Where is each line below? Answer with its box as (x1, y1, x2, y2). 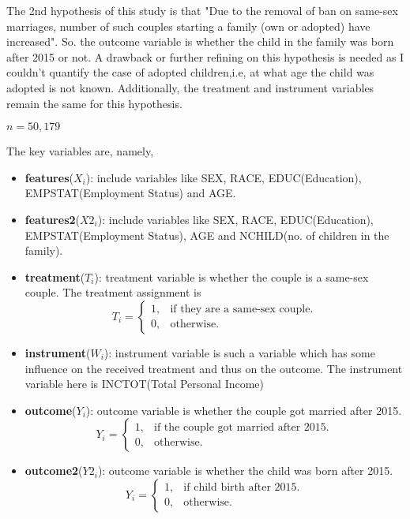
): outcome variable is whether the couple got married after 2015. (85, 401, 402, 418)
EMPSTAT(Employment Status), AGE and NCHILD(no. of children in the (24, 226, 389, 243)
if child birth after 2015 (183, 482, 297, 494)
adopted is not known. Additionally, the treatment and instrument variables (6, 79, 374, 95)
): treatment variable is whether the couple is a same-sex (94, 268, 369, 285)
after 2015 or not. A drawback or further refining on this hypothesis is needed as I (6, 48, 404, 65)
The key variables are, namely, (6, 143, 154, 159)
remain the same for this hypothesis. (6, 95, 182, 111)
